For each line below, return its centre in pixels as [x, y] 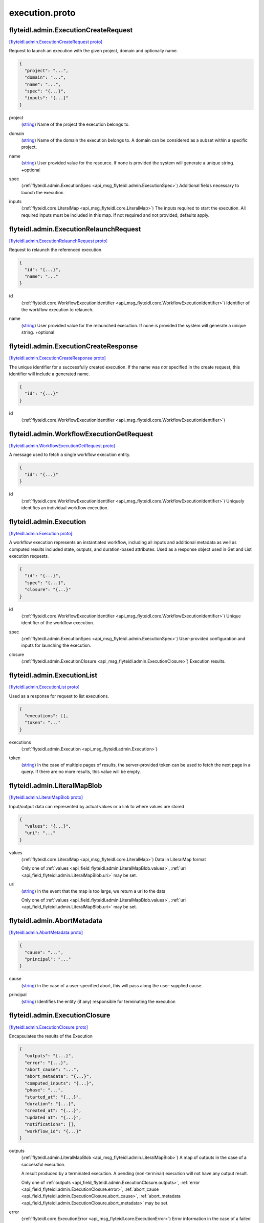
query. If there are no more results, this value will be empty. [81, 772]
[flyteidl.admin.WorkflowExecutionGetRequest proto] [62, 446]
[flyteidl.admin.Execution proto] [41, 533]
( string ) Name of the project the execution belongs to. [75, 124]
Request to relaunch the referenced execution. [56, 250]
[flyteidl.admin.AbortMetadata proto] [46, 932]
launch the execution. [43, 192]
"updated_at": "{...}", [53, 1117]
